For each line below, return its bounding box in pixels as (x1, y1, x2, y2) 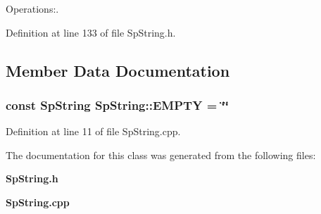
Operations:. (6, 1, 59, 15)
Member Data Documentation (6, 59, 230, 81)
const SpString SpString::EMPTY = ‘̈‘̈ (6, 96, 229, 113)
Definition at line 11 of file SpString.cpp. (6, 124, 181, 139)
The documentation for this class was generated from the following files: (6, 147, 316, 162)
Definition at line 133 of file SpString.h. (6, 25, 176, 39)
